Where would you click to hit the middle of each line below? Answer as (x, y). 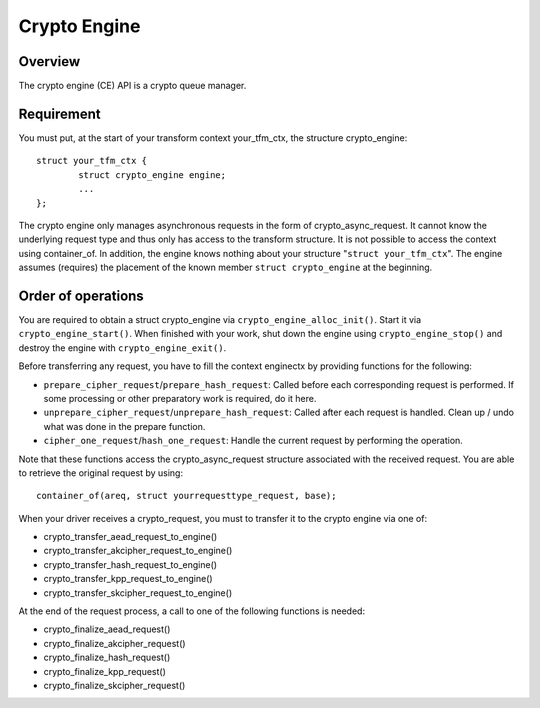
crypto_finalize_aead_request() (107, 629)
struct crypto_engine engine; (152, 174)
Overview (49, 61)
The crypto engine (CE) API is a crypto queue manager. (132, 86)
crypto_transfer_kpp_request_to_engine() (128, 579)
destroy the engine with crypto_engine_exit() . (122, 347)
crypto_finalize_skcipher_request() (114, 685)
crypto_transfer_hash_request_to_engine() (130, 564)
